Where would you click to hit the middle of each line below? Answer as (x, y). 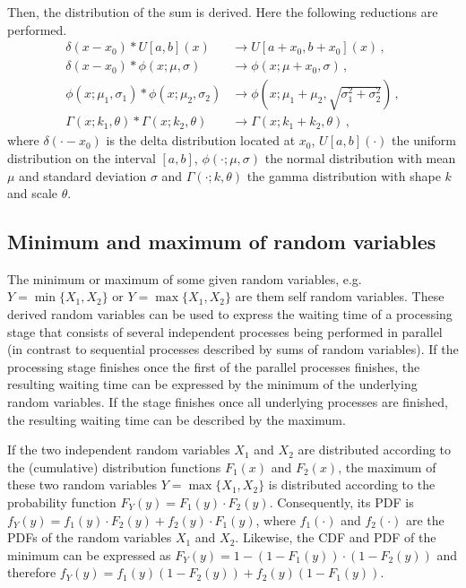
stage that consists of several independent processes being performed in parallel (225, 331)
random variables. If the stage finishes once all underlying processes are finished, (228, 402)
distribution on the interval (82, 157)
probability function (62, 502)
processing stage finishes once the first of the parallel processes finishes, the (214, 366)
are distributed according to (375, 450)
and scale (33, 193)
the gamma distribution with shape (344, 175)
